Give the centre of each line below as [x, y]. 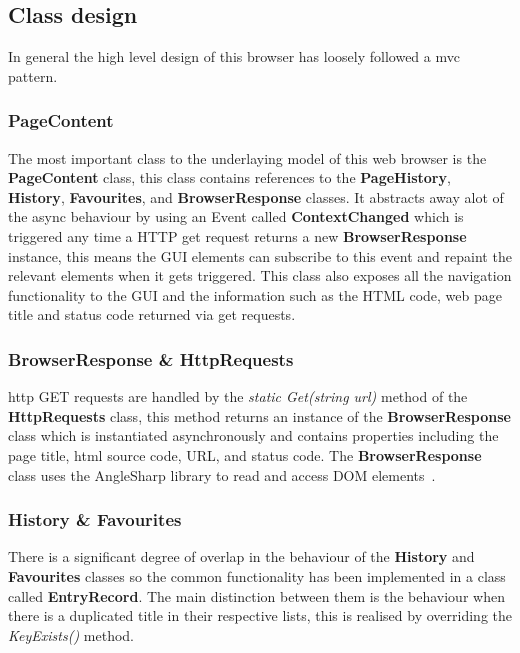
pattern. [33, 75]
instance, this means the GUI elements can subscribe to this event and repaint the [260, 255]
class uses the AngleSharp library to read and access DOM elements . [222, 474]
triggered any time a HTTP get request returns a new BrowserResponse [237, 235]
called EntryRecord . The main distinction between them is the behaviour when [256, 595]
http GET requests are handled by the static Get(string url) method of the [238, 396]
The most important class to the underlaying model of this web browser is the [247, 157]
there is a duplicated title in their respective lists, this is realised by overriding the [260, 615]
